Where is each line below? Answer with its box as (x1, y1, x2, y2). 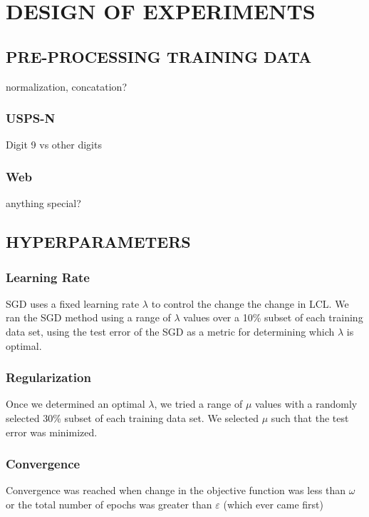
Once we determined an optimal (6, 396, 145, 411)
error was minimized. (6, 424, 98, 439)
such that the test (271, 410, 349, 425)
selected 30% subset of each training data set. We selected (6, 410, 259, 425)
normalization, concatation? (6, 79, 128, 94)
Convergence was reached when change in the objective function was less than (6, 483, 346, 498)
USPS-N (6, 109, 56, 127)
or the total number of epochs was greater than (6, 496, 212, 511)
